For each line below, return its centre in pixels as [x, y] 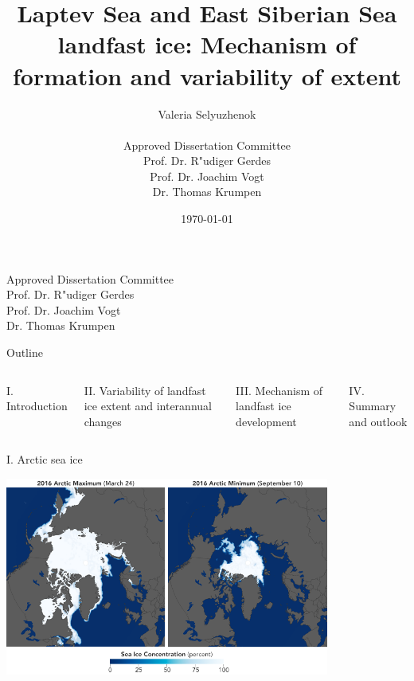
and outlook [378, 421]
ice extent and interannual [148, 406]
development [266, 421]
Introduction [37, 406]
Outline [25, 352]
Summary [373, 406]
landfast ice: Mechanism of [207, 44]
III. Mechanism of [279, 390]
